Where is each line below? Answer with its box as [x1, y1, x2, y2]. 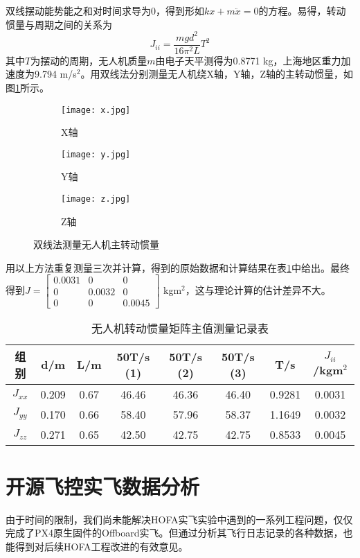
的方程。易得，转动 [258, 3, 346, 17]
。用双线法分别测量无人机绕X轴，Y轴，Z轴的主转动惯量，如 [80, 67, 353, 81]
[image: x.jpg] [61, 105, 131, 115]
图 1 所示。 [6, 80, 49, 94]
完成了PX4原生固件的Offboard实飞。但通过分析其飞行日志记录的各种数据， [6, 525, 343, 540]
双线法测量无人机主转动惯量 [33, 237, 159, 252]
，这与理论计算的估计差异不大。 [185, 283, 331, 297]
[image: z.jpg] [61, 194, 131, 204]
